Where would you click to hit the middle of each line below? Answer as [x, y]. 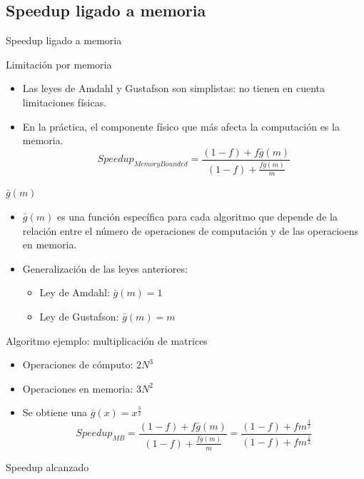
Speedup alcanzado [47, 467]
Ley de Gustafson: [79, 316]
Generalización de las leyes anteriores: [105, 268]
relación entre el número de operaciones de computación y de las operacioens [190, 230]
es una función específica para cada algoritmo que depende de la [197, 217]
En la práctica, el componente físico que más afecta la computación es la [181, 126]
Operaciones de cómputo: [78, 364]
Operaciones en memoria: [78, 388]
